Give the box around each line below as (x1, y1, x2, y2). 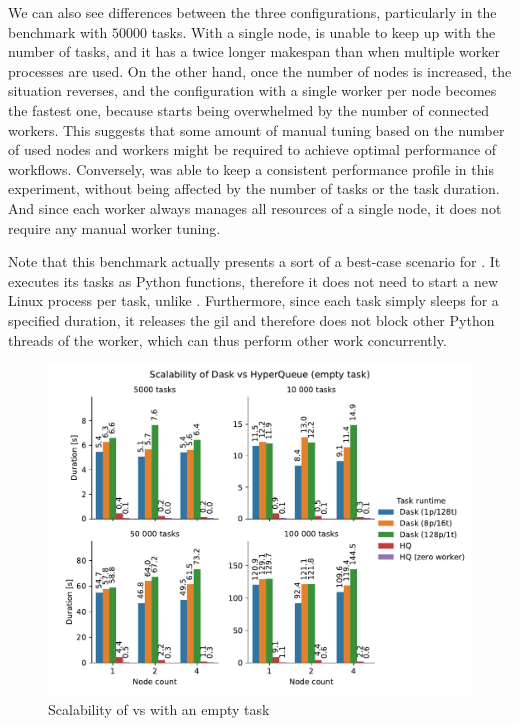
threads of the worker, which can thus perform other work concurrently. (8, 329, 447, 350)
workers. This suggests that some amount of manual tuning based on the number (8, 119, 505, 140)
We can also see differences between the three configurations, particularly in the (8, 2, 497, 22)
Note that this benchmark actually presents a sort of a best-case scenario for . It (8, 251, 501, 272)
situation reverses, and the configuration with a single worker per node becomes (8, 80, 497, 101)
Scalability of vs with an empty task (48, 698, 270, 719)
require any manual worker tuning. (8, 217, 221, 238)
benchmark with (8, 21, 108, 42)
